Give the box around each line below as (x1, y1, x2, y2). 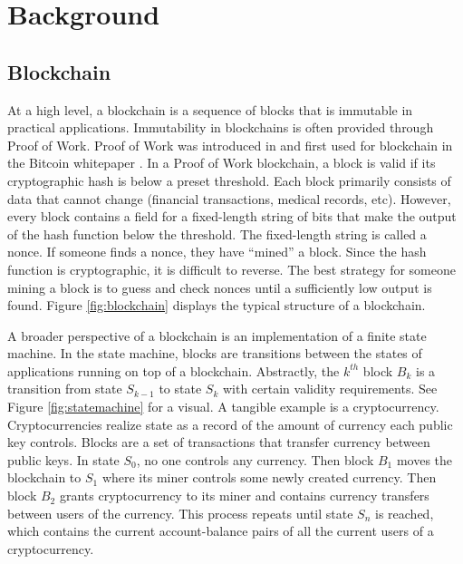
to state (159, 379, 202, 398)
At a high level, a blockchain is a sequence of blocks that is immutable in (7, 100, 413, 119)
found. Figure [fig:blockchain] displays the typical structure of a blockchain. (7, 296, 426, 315)
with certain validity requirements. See (222, 379, 438, 398)
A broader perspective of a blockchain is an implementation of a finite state (7, 326, 427, 345)
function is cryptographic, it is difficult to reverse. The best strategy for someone (7, 259, 456, 278)
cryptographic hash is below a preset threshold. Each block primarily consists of (7, 170, 451, 190)
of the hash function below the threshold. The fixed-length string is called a (7, 224, 427, 243)
